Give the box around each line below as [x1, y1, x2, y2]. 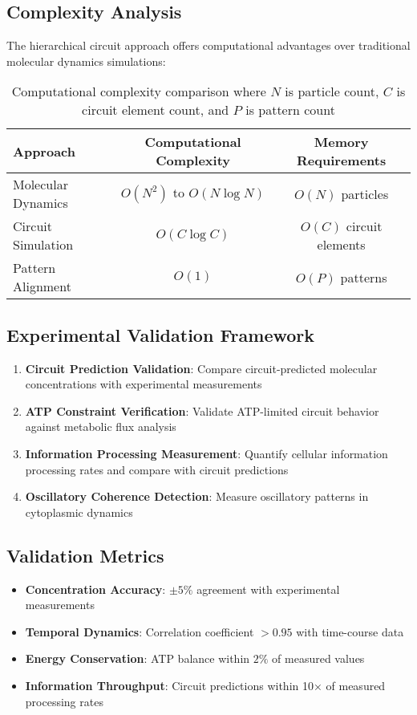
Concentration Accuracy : [25, 580, 166, 597]
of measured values [272, 650, 365, 667]
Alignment [13, 277, 71, 296]
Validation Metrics [6, 542, 164, 567]
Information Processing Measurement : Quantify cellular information [25, 445, 388, 461]
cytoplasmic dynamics [25, 503, 133, 520]
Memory [314, 132, 369, 152]
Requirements [297, 151, 387, 170]
